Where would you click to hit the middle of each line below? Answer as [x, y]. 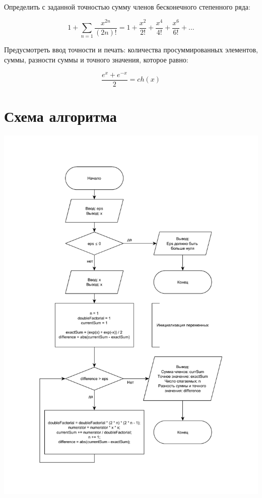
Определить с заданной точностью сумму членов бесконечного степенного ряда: [127, 7]
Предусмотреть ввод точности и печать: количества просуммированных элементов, [131, 50]
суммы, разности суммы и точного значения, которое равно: [96, 60]
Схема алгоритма [60, 116]
